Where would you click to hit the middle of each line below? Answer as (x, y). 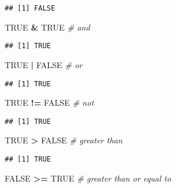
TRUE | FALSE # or (44, 64)
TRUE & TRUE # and (48, 27)
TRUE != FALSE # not (49, 103)
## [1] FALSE (30, 8)
